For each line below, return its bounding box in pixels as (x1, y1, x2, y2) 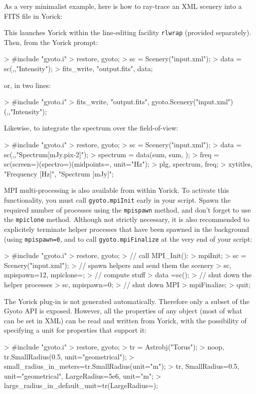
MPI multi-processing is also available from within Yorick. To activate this (4, 185, 229, 195)
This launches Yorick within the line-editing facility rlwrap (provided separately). (4, 27, 252, 38)
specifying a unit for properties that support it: (4, 325, 147, 335)
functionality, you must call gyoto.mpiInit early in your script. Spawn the (4, 194, 231, 205)
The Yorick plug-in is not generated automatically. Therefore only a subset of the (4, 296, 250, 306)
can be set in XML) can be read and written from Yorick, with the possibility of (4, 315, 247, 325)
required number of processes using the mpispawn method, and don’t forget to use (4, 204, 251, 215)
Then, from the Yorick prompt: (4, 37, 98, 47)
